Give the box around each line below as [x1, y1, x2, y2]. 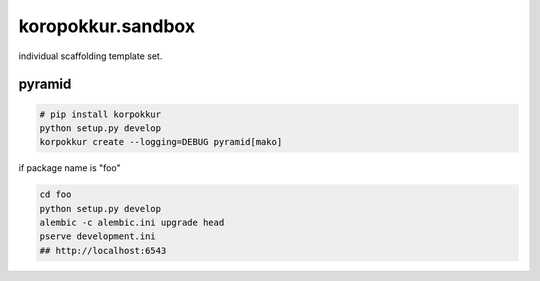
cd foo [39, 189, 72, 200]
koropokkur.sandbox [18, 15, 195, 37]
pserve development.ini [39, 231, 157, 242]
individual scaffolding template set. [18, 50, 163, 62]
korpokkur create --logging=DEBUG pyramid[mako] [39, 136, 283, 148]
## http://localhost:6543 [39, 245, 167, 256]
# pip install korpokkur [39, 108, 162, 120]
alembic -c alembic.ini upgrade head [39, 217, 225, 229]
